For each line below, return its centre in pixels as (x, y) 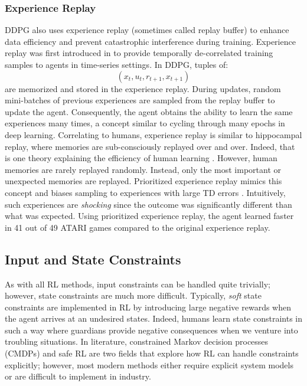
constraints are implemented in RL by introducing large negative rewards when (148, 307)
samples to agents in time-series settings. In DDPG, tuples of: (117, 64)
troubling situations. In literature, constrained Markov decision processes (137, 341)
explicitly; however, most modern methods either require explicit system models (149, 364)
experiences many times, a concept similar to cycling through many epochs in (145, 123)
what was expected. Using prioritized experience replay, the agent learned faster (149, 216)
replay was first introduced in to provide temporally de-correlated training (139, 53)
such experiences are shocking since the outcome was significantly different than (148, 204)
